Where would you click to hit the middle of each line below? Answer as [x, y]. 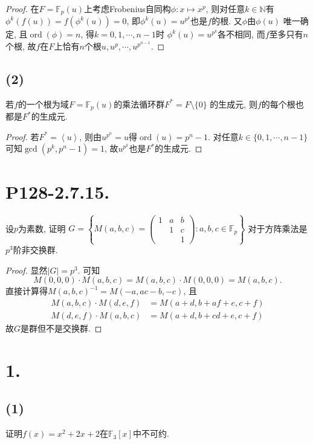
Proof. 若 [22, 136]
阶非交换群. [35, 250]
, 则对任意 [225, 8]
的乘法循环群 [139, 104]
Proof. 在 [22, 8]
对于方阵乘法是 [278, 228]
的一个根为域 [43, 104]
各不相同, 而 [241, 34]
